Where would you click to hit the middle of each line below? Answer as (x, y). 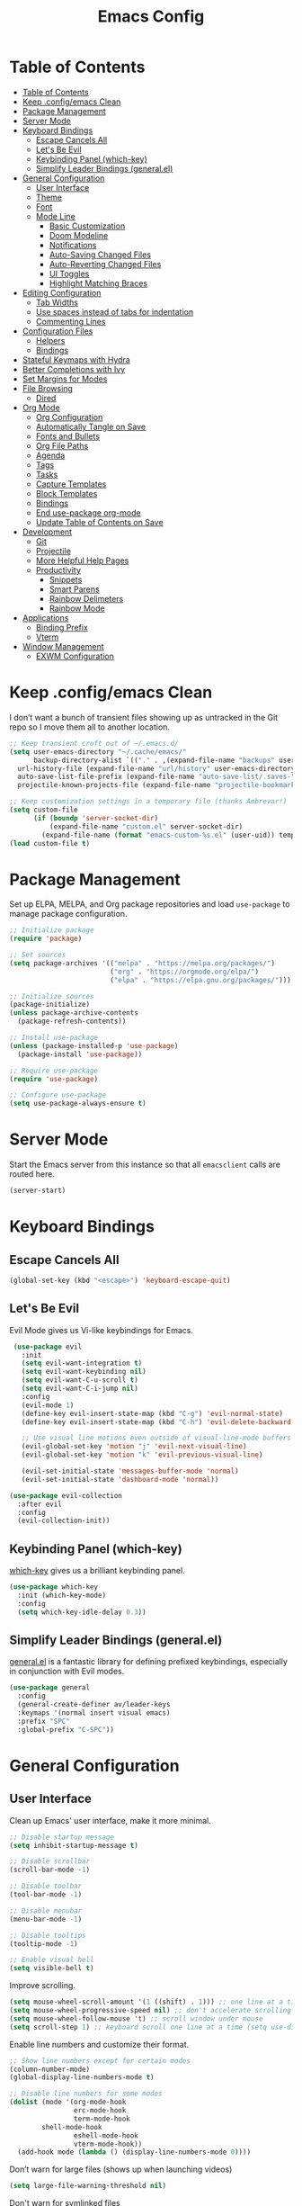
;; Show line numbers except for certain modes (100, 2061)
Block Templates (67, 493)
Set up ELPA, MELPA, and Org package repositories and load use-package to (150, 904)
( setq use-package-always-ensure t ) (78, 1104)
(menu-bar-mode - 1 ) (46, 1919)
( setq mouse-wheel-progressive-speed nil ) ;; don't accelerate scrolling (151, 2011)
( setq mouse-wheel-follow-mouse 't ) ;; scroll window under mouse (136, 2018)
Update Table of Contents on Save (99, 522)
